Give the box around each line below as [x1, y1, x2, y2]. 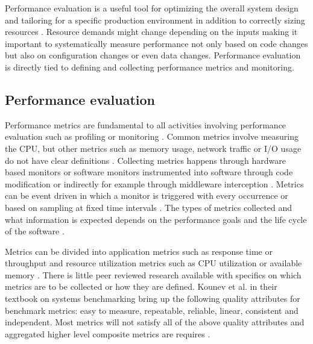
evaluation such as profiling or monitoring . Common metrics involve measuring [5, 130, 299, 143]
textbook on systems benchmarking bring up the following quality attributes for [5, 292, 300, 305]
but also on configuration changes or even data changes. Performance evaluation [5, 49, 301, 61]
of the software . [5, 225, 65, 237]
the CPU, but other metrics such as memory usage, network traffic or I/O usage [5, 142, 302, 154]
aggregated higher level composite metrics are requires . [5, 327, 210, 340]
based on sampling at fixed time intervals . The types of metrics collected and [5, 201, 292, 213]
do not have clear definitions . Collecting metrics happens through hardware [5, 154, 286, 166]
